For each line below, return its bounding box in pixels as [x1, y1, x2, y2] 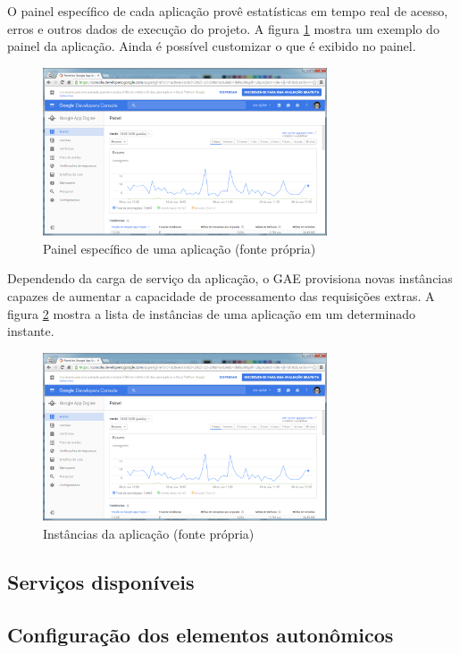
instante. [7, 322, 54, 340]
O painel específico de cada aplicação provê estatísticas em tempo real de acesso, [7, 2, 448, 20]
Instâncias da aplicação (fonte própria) [43, 524, 255, 542]
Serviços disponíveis [7, 567, 195, 595]
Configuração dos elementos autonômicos [7, 620, 394, 648]
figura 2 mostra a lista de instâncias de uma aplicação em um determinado [7, 304, 415, 323]
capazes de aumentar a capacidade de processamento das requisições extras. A [7, 287, 435, 306]
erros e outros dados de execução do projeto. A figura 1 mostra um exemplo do [7, 19, 439, 38]
